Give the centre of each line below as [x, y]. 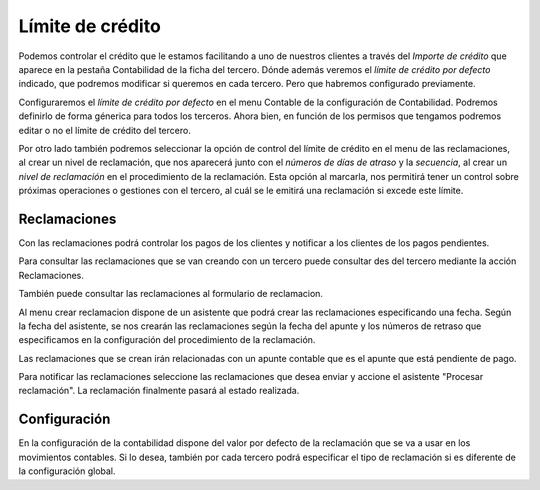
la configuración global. [67, 471]
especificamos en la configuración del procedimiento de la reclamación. [167, 340]
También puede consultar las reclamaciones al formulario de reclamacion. [171, 294]
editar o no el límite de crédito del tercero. [105, 130]
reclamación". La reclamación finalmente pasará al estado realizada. [159, 391]
